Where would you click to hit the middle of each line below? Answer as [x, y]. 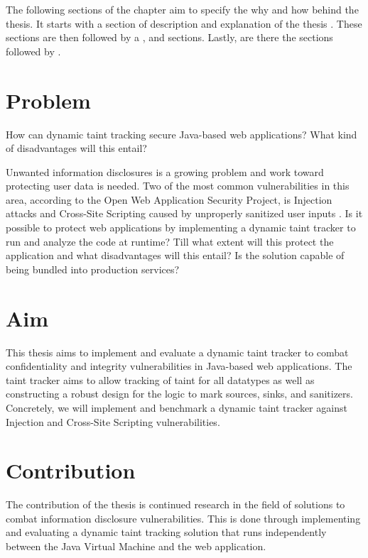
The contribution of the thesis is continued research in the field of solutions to [175, 504]
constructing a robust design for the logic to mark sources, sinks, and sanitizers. [179, 394]
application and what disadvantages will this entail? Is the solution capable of [175, 255]
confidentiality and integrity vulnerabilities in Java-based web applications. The [179, 366]
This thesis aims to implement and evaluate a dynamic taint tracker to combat [177, 352]
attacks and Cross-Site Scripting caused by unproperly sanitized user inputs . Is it [184, 213]
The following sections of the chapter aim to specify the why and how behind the [182, 9]
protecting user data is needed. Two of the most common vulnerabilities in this [178, 186]
